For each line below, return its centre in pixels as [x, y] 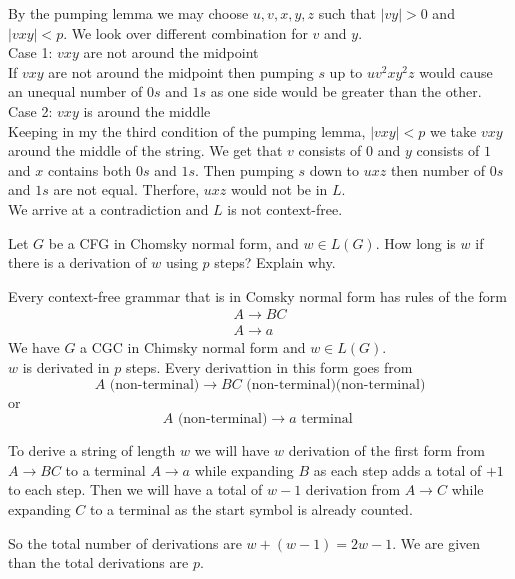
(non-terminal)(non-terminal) [336, 384]
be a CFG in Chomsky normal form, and [173, 242]
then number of [438, 169]
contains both [89, 169]
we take [453, 130]
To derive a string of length [92, 450]
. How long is [415, 242]
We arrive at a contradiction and [108, 208]
